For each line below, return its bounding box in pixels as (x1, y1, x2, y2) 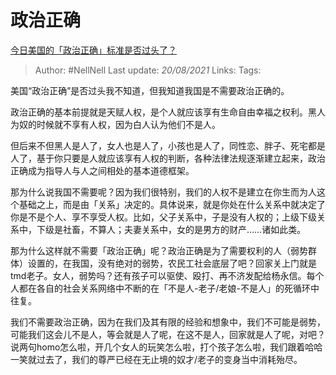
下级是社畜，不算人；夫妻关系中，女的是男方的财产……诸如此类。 (36, 223, 307, 235)
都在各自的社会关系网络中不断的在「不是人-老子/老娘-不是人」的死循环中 (18, 282, 320, 294)
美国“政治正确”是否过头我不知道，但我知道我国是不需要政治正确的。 (10, 84, 290, 96)
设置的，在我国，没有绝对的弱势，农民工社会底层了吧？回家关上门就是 (27, 257, 317, 269)
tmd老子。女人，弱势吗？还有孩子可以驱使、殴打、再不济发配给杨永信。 (10, 269, 307, 281)
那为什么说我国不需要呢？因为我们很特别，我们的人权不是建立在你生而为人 (10, 186, 317, 198)
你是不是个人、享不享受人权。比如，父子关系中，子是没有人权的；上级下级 (10, 211, 317, 223)
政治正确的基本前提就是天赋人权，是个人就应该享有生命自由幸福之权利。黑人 (10, 106, 326, 118)
